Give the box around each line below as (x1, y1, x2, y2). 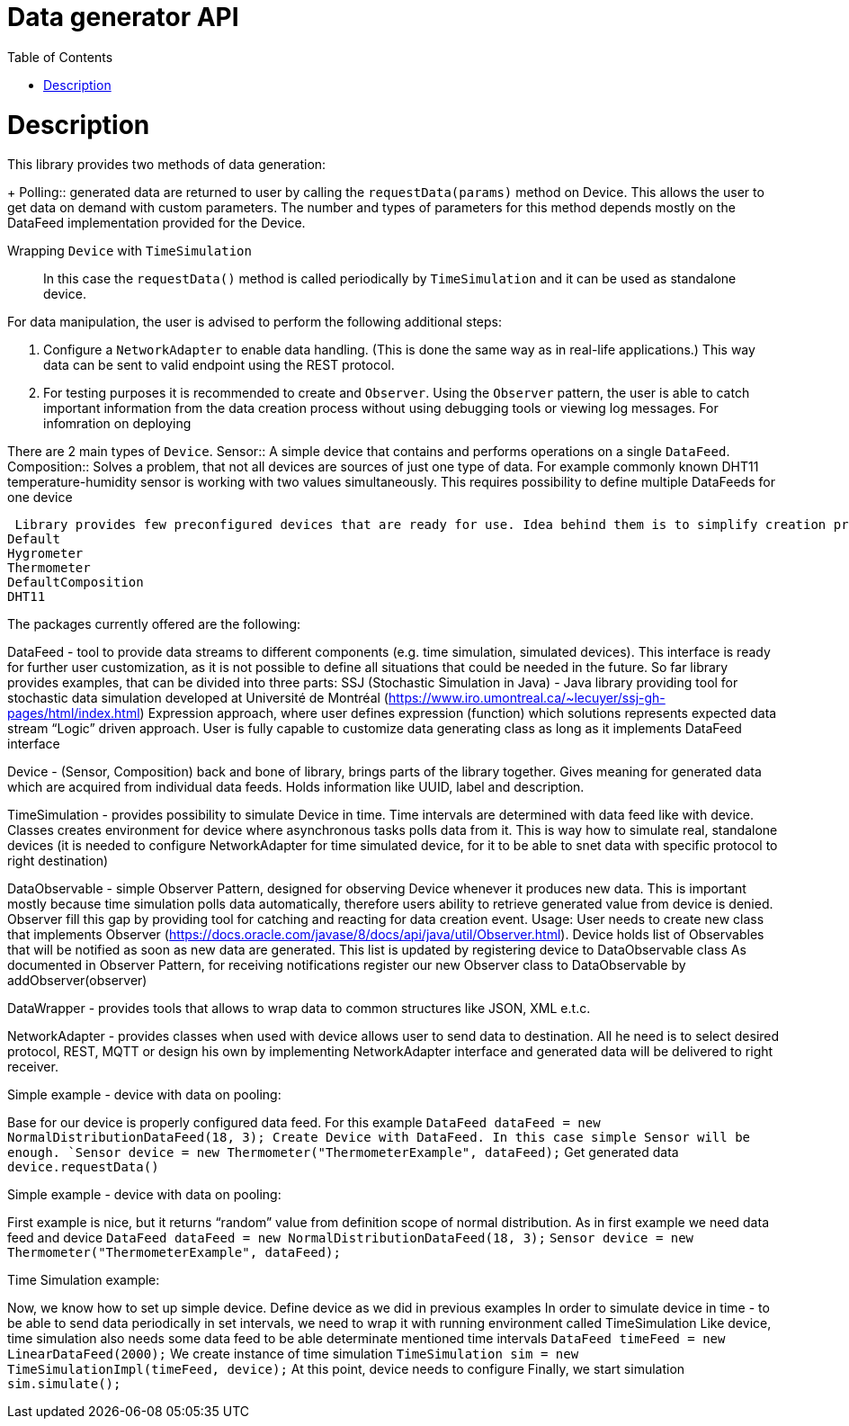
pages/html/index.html (7, 705, 140, 722)
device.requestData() (7, 1160, 159, 1175)
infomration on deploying (43, 416, 192, 432)
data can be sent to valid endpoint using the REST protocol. (43, 357, 395, 373)
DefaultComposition (7, 575, 144, 590)
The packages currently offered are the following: (7, 616, 301, 632)
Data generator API (7, 2, 239, 32)
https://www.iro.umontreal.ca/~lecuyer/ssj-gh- (388, 690, 666, 706)
